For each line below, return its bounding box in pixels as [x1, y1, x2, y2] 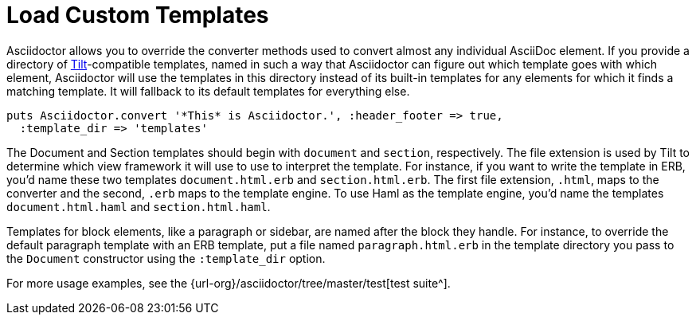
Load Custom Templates [6, 2, 269, 29]
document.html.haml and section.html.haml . [6, 199, 271, 213]
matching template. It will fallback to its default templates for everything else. [6, 84, 410, 98]
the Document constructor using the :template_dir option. [6, 251, 326, 265]
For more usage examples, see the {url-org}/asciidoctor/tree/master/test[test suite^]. [6, 276, 451, 290]
